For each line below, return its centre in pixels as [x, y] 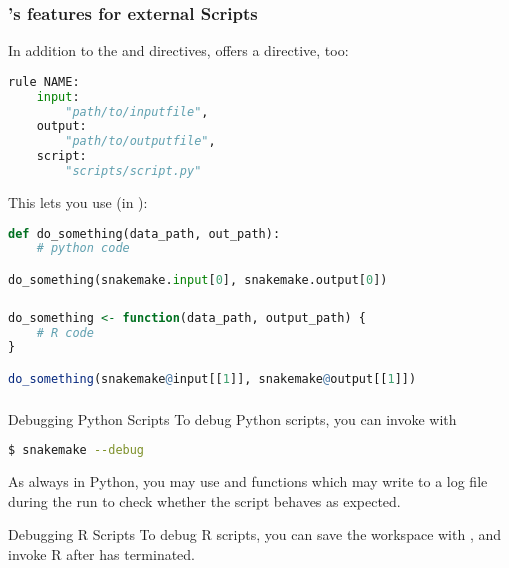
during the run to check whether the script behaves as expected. [204, 500]
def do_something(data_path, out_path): [144, 233]
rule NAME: [44, 81]
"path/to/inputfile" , [137, 111]
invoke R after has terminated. [102, 554]
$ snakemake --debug [76, 450]
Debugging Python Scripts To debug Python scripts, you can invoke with [232, 418]
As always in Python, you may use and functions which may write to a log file [248, 481]
